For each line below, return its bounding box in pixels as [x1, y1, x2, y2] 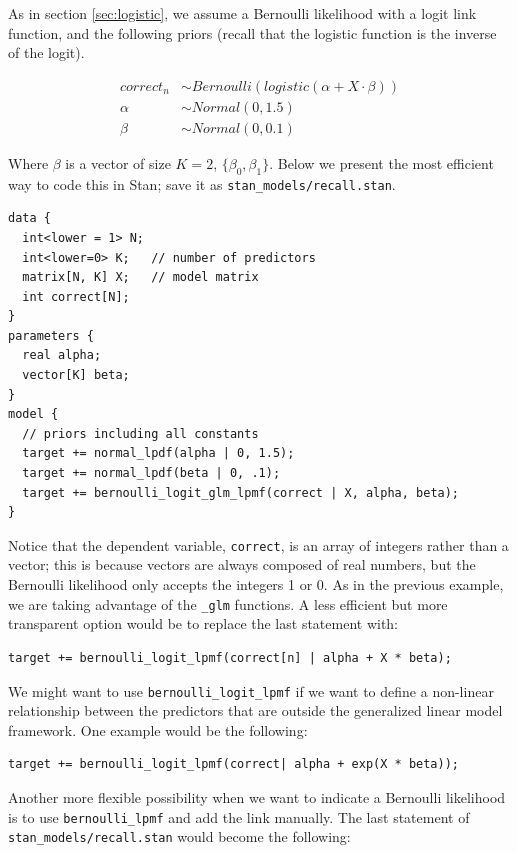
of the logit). [8, 42, 85, 63]
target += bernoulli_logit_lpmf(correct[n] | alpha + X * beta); [8, 650, 452, 665]
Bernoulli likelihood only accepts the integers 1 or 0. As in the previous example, [8, 574, 504, 595]
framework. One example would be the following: [8, 719, 308, 740]
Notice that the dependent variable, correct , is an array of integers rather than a [8, 534, 509, 555]
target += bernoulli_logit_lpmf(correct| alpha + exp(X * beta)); [8, 757, 460, 772]
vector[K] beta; [22, 368, 130, 383]
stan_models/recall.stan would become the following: [8, 826, 351, 847]
